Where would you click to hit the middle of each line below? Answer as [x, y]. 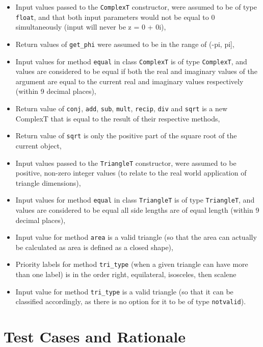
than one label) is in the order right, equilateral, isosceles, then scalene [126, 274]
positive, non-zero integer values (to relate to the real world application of [131, 173]
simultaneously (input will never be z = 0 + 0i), [91, 27]
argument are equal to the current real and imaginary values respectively [129, 81]
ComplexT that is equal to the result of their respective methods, [118, 118]
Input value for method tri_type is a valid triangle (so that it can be [124, 291]
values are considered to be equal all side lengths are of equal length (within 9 [137, 210]
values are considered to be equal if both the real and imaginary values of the [136, 71]
